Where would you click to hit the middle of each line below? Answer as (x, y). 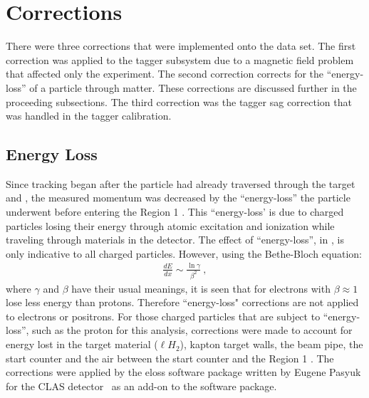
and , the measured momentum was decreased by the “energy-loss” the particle (178, 198)
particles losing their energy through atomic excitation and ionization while (170, 225)
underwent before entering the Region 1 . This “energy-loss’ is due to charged (175, 212)
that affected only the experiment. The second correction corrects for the (165, 74)
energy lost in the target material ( (82, 344)
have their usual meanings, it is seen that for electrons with (201, 288)
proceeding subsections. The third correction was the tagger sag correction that (179, 101)
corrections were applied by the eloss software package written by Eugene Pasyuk (183, 372)
